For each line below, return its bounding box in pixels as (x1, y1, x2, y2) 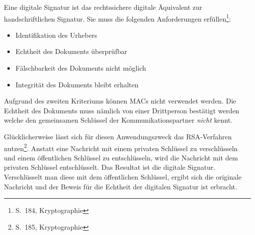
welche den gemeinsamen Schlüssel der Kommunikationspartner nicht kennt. (4, 115, 233, 125)
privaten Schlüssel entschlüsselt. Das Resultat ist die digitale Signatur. (4, 162, 215, 172)
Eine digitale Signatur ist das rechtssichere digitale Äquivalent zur (4, 2, 203, 12)
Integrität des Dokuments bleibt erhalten (15, 79, 139, 89)
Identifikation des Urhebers (15, 29, 98, 40)
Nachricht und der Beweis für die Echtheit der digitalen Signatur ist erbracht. (4, 181, 237, 191)
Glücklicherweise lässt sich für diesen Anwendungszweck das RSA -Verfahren (4, 131, 232, 141)
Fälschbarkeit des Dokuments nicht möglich (15, 63, 146, 73)
